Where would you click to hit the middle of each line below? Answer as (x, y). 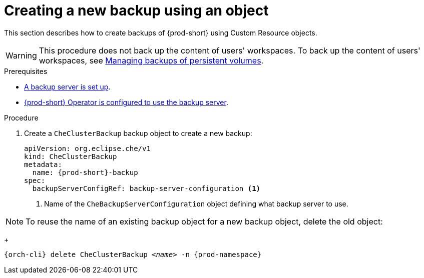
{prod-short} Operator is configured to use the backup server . (126, 102)
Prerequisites (26, 71)
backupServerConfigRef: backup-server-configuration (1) (146, 188)
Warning (21, 55)
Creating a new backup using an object (136, 10)
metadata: (43, 164)
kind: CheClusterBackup (71, 156)
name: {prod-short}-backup (85, 172)
